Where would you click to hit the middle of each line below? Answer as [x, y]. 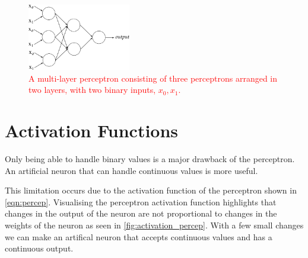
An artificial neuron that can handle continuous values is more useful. [131, 170]
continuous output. [39, 248]
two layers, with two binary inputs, [92, 90]
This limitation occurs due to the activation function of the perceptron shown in [151, 190]
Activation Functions [92, 130]
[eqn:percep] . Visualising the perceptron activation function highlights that [141, 201]
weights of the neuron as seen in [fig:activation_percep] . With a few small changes [154, 225]
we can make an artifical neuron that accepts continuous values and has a [139, 236]
